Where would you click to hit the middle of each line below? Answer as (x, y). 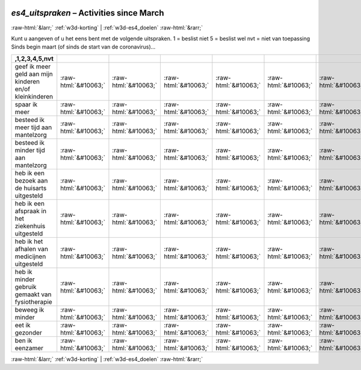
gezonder (28, 332)
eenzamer (29, 348)
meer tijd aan (33, 127)
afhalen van (31, 249)
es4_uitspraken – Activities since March (88, 13)
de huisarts (31, 188)
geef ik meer (33, 66)
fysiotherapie (33, 302)
